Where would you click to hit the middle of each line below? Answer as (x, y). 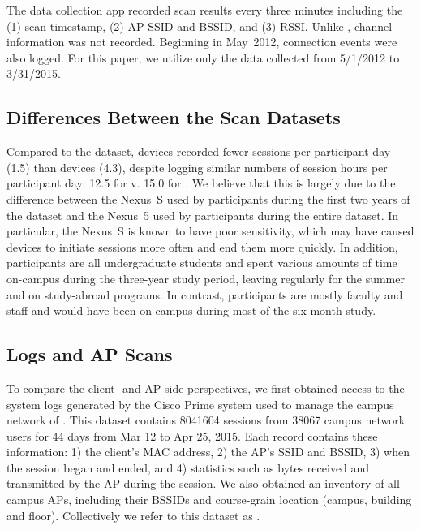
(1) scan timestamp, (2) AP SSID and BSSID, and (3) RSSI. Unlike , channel (200, 26)
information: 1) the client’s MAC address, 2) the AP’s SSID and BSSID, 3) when (208, 452)
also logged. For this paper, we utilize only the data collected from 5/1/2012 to (203, 57)
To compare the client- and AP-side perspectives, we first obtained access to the (206, 388)
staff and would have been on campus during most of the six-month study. (191, 310)
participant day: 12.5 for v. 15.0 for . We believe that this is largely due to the (201, 183)
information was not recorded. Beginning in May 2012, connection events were (202, 42)
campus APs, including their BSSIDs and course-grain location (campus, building (209, 500)
